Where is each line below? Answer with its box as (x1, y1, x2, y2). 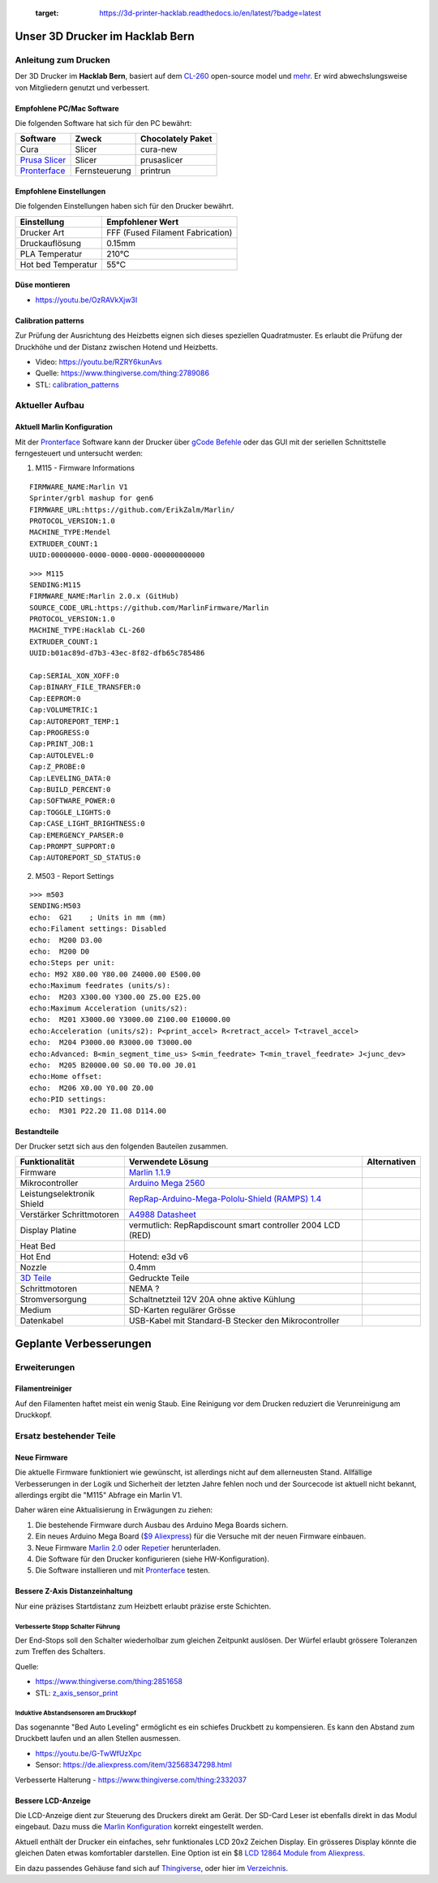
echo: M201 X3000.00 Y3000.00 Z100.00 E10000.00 (29, 1015, 231, 1024)
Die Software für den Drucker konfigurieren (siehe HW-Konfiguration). (35, 1554, 269, 1564)
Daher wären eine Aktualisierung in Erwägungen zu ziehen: (15, 1505, 213, 1515)
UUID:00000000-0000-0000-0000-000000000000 (29, 551, 205, 560)
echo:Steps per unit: (29, 959, 115, 967)
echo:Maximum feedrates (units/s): (29, 981, 171, 990)
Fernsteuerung (75, 165, 131, 176)
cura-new (140, 144, 178, 155)
